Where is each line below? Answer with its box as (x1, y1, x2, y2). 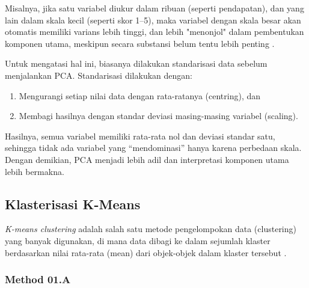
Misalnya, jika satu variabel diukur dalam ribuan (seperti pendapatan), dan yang (5, 2, 304, 14)
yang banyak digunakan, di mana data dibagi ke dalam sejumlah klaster (5, 234, 271, 247)
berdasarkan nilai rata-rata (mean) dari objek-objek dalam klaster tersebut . (5, 246, 287, 259)
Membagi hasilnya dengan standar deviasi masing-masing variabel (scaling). (19, 109, 298, 122)
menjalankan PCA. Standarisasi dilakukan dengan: (5, 69, 192, 81)
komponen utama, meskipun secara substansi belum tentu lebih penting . (5, 37, 275, 49)
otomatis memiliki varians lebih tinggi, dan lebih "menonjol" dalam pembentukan (5, 25, 304, 38)
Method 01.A (5, 272, 71, 287)
